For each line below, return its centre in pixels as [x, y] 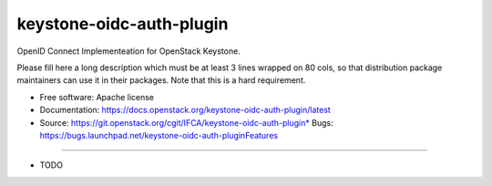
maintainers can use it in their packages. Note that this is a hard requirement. [161, 80]
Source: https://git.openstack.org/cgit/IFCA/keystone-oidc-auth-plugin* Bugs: [186, 122]
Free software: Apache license [97, 97]
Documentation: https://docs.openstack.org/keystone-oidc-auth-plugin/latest [185, 110]
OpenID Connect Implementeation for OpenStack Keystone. [128, 51]
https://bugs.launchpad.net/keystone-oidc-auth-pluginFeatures [159, 135]
